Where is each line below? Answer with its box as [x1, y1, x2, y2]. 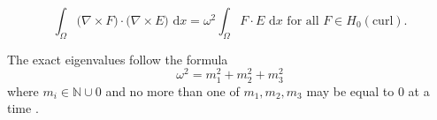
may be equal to [306, 81, 395, 100]
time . [7, 99, 39, 117]
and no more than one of [105, 81, 240, 100]
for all [287, 15, 319, 27]
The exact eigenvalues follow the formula [7, 49, 228, 68]
